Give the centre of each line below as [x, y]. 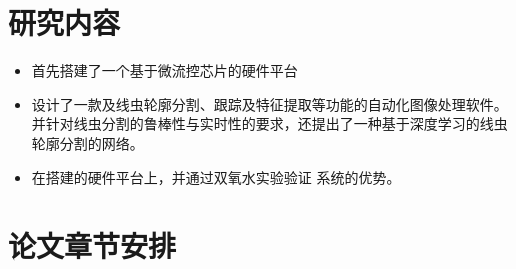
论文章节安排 [92, 245]
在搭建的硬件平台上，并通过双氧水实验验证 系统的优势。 [216, 176]
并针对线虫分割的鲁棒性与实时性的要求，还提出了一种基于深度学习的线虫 [269, 123]
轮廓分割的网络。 [87, 142]
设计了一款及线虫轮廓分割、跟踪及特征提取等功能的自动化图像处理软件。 [269, 103]
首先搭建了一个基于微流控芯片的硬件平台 [164, 70]
